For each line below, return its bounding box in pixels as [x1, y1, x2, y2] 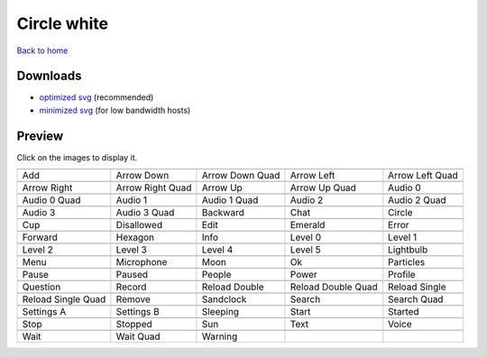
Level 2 [22, 243, 53, 256]
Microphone [115, 256, 168, 269]
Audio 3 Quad [115, 206, 175, 219]
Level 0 [289, 231, 322, 243]
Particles [388, 256, 426, 269]
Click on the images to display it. [16, 151, 138, 162]
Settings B [115, 306, 160, 318]
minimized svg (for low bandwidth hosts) [39, 105, 191, 115]
